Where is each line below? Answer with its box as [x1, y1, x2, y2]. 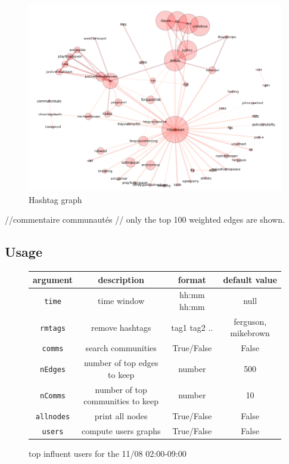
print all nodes [94, 410, 148, 422]
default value [223, 273, 277, 285]
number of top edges [83, 357, 159, 369]
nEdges [40, 365, 66, 374]
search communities [85, 342, 157, 354]
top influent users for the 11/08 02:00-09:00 [29, 447, 187, 460]
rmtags [40, 324, 66, 333]
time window [98, 294, 145, 307]
